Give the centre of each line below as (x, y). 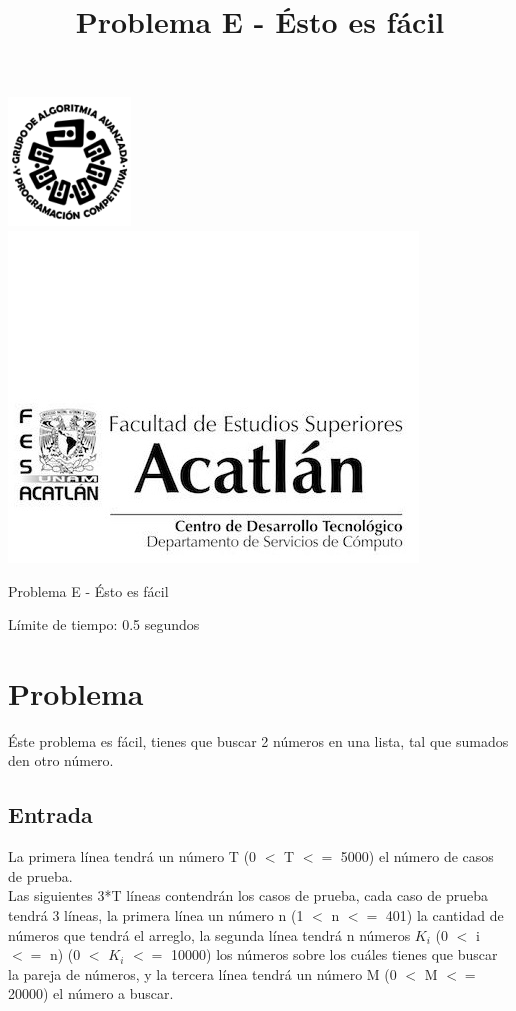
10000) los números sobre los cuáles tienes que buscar (334, 954)
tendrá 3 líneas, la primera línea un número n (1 (156, 915)
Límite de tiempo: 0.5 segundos (104, 624)
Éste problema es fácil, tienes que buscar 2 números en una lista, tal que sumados (258, 740)
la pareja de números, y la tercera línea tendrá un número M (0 (202, 973)
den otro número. (61, 760)
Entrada (50, 814)
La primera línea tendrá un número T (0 (132, 856)
